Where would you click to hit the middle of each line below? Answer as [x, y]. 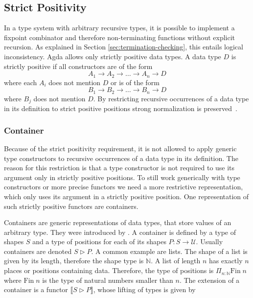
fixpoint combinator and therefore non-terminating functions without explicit [120, 37]
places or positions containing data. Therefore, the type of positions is [109, 270]
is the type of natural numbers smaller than [108, 280]
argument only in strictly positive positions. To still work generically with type [122, 177]
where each [21, 82]
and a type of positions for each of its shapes [99, 241]
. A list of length [176, 261]
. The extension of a [209, 280]
